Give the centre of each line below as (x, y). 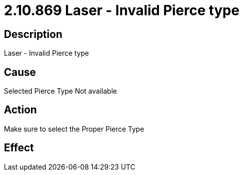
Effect (19, 148)
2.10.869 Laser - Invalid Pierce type (122, 10)
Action (20, 110)
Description (33, 34)
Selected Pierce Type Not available (61, 91)
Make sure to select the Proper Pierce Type (74, 129)
